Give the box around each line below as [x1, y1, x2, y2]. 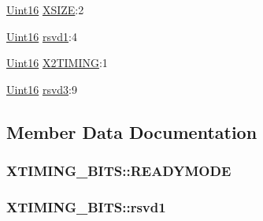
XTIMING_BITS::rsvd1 [6, 197, 166, 216]
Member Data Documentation [6, 119, 257, 144]
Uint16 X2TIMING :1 [6, 54, 108, 71]
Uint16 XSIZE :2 [6, 2, 84, 17]
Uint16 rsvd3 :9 [6, 81, 77, 97]
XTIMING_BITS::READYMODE [6, 161, 232, 181]
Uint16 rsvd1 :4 [6, 28, 77, 44]
